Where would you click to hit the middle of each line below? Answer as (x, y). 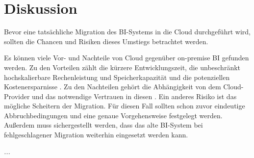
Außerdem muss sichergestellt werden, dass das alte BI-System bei (103, 125)
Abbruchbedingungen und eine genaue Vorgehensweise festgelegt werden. (113, 115)
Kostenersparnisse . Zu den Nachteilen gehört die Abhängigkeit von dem (113, 87)
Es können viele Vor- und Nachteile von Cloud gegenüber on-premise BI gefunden (127, 58)
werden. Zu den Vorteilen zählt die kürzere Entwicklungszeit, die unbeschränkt (122, 67)
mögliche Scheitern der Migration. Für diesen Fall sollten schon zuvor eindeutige (125, 106)
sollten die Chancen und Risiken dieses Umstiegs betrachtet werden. (106, 41)
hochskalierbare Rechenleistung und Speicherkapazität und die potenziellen (117, 77)
